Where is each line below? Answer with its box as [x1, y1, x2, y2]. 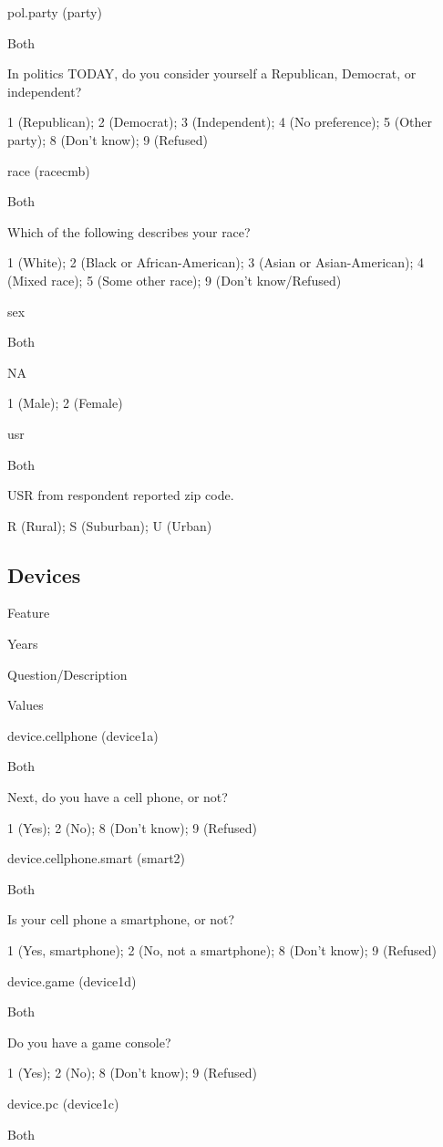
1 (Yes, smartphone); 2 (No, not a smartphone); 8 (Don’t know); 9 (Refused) [7, 941, 437, 960]
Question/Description [7, 664, 128, 683]
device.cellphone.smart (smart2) [7, 849, 186, 868]
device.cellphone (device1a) [7, 725, 159, 745]
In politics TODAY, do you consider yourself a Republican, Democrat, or [7, 64, 417, 83]
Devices [7, 560, 81, 589]
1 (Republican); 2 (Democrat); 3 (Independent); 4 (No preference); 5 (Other [7, 112, 433, 131]
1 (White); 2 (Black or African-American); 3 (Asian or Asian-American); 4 [7, 253, 425, 272]
